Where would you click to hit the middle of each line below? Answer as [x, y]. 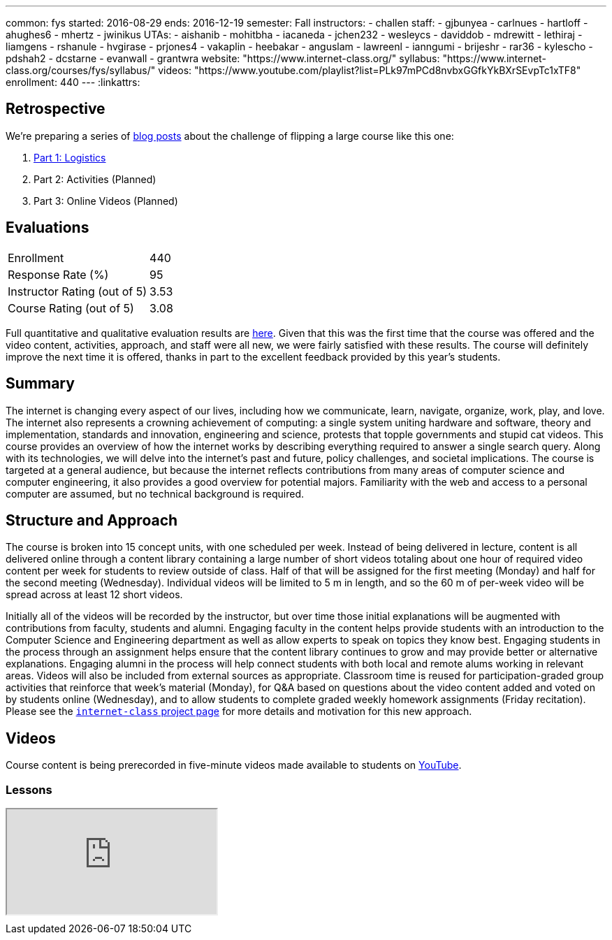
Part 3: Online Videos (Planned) [106, 201]
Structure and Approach [92, 520]
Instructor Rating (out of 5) [78, 291]
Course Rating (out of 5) [71, 308]
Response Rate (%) [58, 274]
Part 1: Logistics [70, 157]
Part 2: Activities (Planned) [95, 179]
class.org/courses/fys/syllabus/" [81, 70]
